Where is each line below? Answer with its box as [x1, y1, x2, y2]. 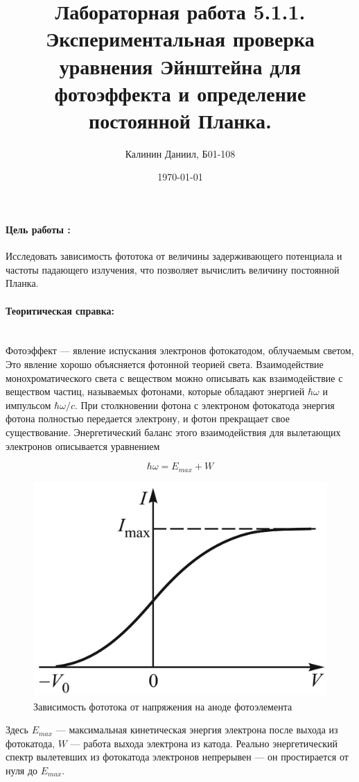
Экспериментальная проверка [46, 24, 315, 53]
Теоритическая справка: [6, 303, 115, 317]
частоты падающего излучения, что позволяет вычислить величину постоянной [6, 262, 340, 276]
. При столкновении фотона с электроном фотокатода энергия [74, 397, 335, 412]
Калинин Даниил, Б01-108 [125, 146, 236, 160]
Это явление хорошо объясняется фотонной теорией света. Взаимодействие [6, 357, 324, 372]
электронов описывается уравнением [6, 438, 160, 453]
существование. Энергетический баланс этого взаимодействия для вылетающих [6, 425, 341, 439]
